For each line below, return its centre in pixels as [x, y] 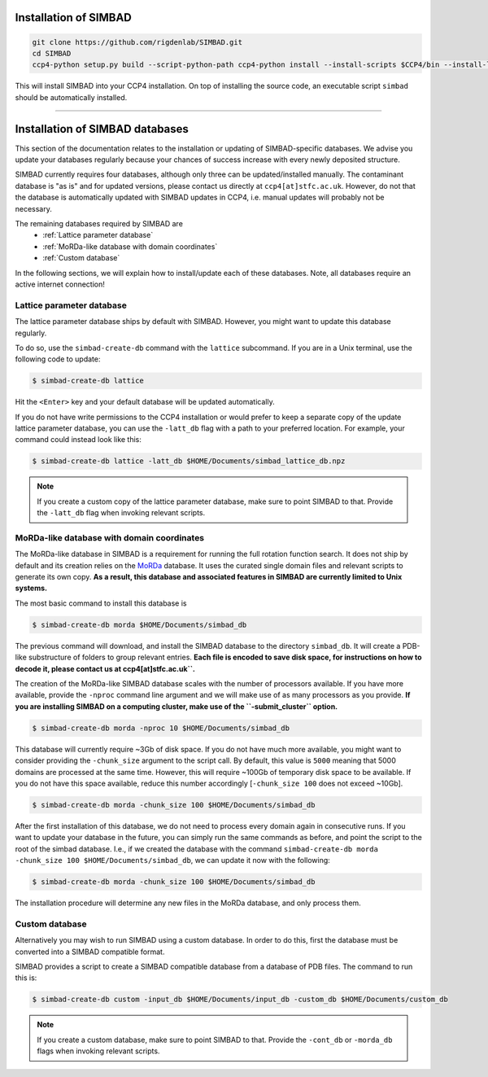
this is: [26, 978]
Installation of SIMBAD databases [102, 129]
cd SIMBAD [52, 53]
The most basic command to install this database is [101, 603]
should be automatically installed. [71, 97]
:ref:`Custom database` [81, 258]
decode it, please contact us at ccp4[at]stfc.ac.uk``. [105, 668]
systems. [31, 588]
